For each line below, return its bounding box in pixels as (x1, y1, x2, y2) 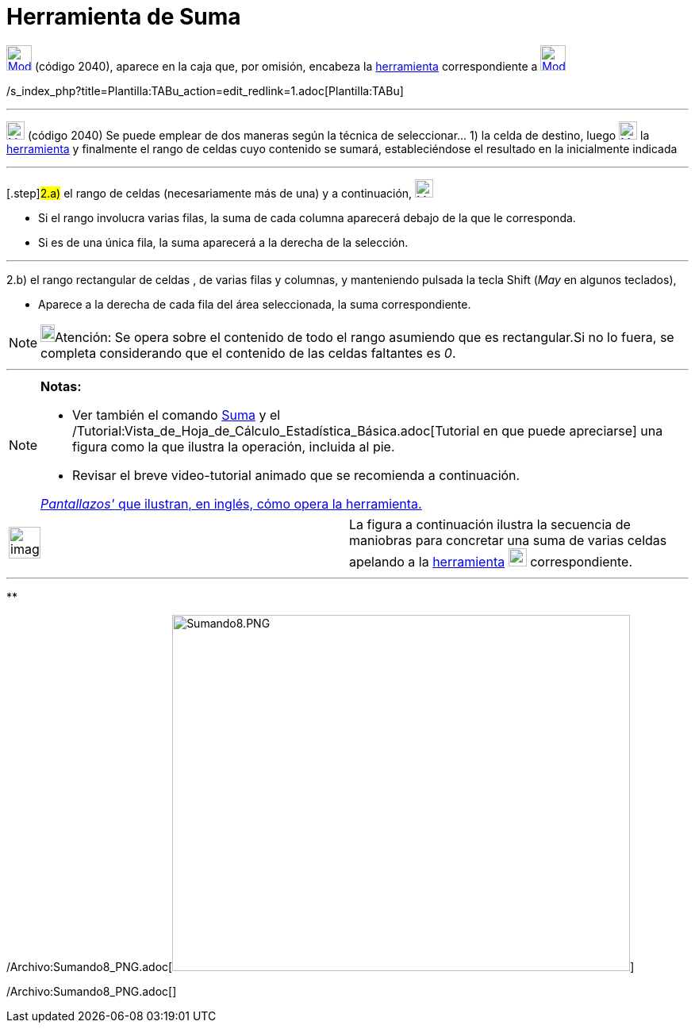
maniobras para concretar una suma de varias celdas (349, 532, 667, 548)
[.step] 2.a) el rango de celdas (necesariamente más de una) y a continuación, (6, 186, 413, 200)
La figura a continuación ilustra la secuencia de (349, 516, 631, 532)
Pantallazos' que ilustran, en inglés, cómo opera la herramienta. (40, 495, 422, 512)
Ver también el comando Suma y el (72, 406, 281, 423)
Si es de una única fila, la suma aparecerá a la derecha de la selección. (38, 235, 409, 249)
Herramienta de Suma (6, 3, 241, 30)
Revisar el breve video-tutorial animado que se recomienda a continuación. (72, 467, 520, 483)
